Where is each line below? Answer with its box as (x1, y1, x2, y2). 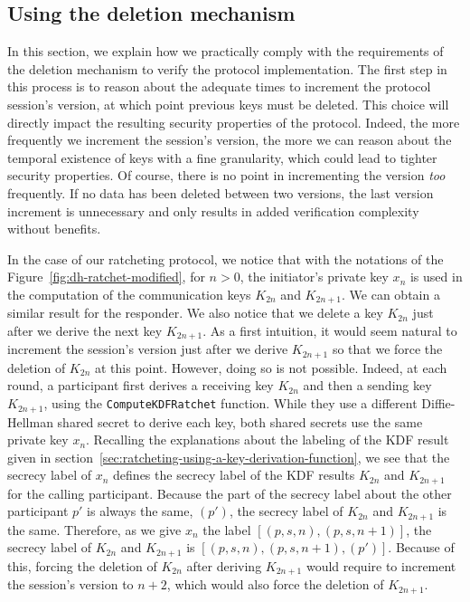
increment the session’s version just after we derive (7, 339, 288, 358)
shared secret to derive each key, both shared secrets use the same (57, 412, 423, 431)
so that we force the (332, 339, 443, 358)
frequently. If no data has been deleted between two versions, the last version (7, 183, 434, 202)
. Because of (388, 538, 455, 557)
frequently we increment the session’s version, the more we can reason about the (7, 130, 452, 149)
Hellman (7, 412, 53, 431)
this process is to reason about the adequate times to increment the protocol (7, 77, 431, 96)
